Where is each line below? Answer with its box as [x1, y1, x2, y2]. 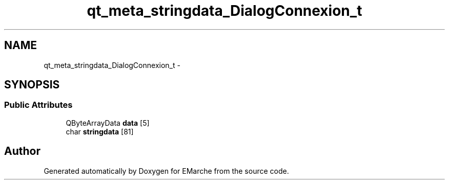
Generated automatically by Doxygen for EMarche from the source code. [44, 166, 289, 175]
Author [4, 145, 40, 158]
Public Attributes [4, 100, 73, 110]
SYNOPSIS [4, 78, 60, 91]
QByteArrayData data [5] [66, 118, 150, 127]
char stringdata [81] [66, 127, 134, 136]
